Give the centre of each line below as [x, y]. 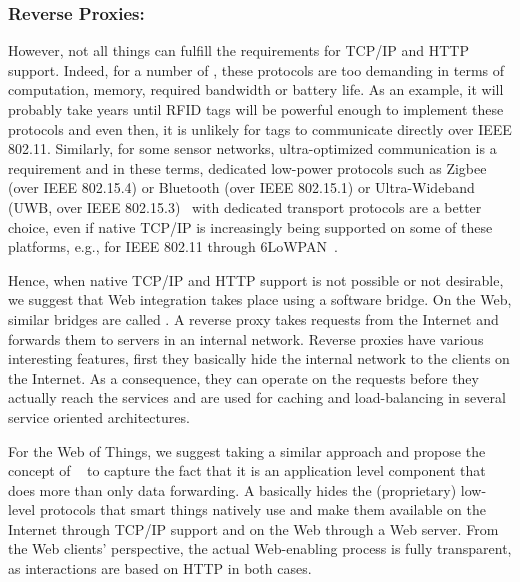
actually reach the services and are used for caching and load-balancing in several [257, 397]
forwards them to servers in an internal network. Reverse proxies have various [246, 338]
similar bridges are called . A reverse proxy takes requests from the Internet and [253, 318]
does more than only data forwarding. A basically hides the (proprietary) [232, 489]
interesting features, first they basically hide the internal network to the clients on [259, 358]
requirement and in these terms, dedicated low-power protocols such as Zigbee [247, 167]
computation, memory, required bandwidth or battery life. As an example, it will [256, 89]
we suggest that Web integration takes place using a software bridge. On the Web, [260, 299]
